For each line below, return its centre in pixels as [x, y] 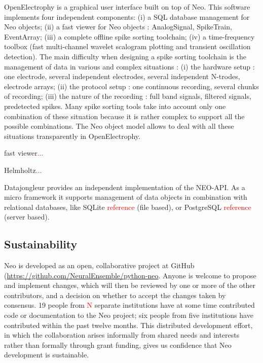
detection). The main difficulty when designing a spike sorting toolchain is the [125, 56]
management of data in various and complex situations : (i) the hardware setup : [129, 66]
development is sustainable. [47, 355]
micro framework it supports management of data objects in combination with [126, 197]
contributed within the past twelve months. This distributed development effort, [128, 325]
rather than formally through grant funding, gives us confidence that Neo [118, 344]
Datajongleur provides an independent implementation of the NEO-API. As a [125, 187]
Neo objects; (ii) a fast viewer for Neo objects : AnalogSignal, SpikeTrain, [118, 27]
